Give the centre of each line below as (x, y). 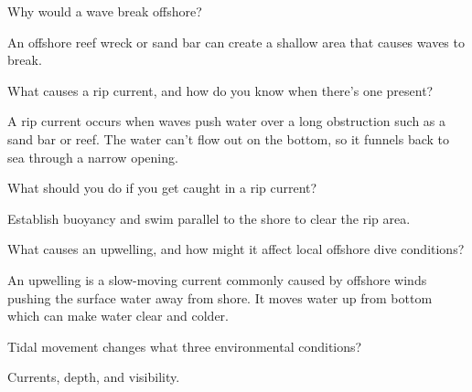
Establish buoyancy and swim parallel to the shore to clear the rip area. (209, 218)
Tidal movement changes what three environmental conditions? (185, 346)
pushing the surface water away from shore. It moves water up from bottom (220, 297)
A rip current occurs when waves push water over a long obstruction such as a (227, 121)
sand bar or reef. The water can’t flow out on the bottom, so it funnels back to (228, 138)
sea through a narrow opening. (93, 157)
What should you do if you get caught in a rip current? (162, 188)
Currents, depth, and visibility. (94, 377)
